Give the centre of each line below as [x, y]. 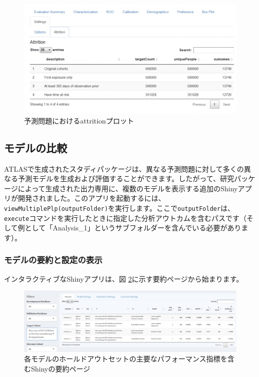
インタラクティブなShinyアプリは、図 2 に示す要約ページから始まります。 [124, 278]
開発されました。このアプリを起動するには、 [91, 198]
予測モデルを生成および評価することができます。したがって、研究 [126, 178]
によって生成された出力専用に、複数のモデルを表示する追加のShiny [128, 188]
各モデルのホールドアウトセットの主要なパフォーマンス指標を [126, 359]
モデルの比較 [36, 147]
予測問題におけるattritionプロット [79, 120]
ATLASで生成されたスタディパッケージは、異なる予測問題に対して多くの [124, 168]
